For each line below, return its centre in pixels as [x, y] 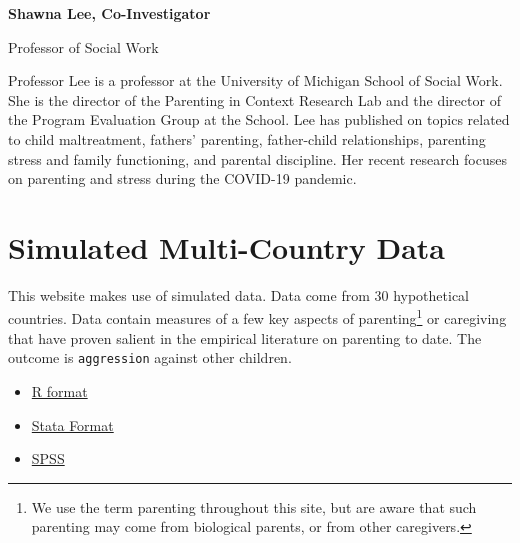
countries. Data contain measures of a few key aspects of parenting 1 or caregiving [257, 317]
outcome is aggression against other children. [150, 357]
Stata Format [72, 424]
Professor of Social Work [83, 46]
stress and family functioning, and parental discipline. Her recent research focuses [257, 158]
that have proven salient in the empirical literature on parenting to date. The [245, 337]
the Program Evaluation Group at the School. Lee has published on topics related [259, 119]
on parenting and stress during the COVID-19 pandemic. [182, 178]
